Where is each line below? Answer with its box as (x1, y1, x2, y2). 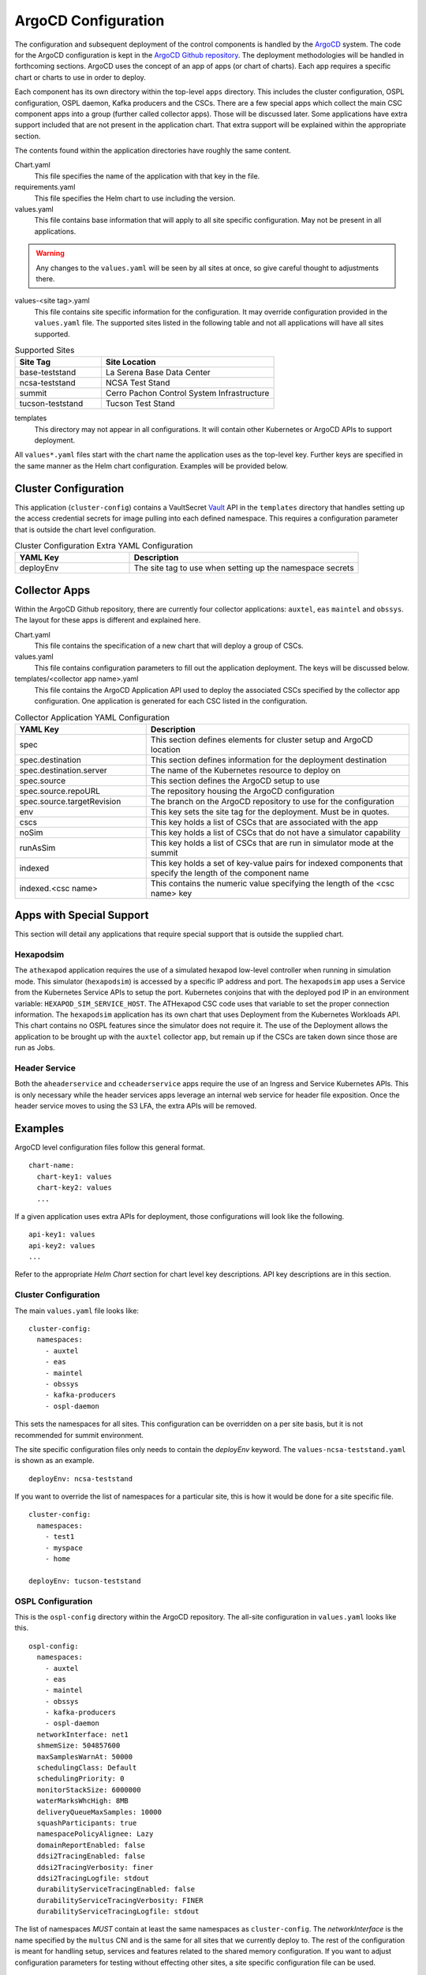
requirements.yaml (14, 182, 76, 192)
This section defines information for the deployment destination (150, 754, 387, 766)
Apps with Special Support (14, 908, 149, 922)
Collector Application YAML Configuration (14, 712, 170, 723)
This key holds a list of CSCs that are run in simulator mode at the (150, 837, 394, 848)
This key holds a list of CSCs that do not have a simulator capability (150, 826, 402, 837)
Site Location (105, 356, 157, 367)
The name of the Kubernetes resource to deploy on (150, 765, 341, 776)
